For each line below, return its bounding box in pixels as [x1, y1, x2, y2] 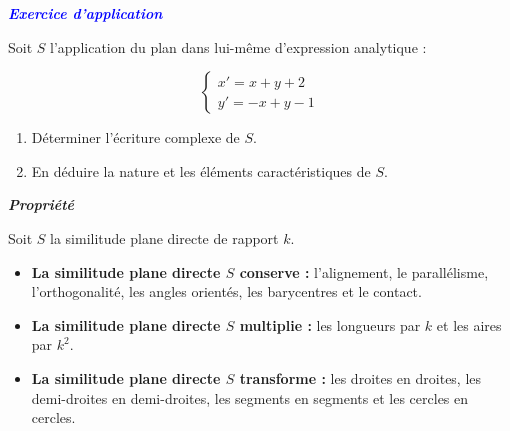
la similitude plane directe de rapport [50, 227, 279, 248]
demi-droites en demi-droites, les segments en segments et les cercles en [31, 387, 469, 408]
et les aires [436, 314, 502, 335]
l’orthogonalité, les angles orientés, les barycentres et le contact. [31, 281, 422, 302]
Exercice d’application [8, 3, 163, 23]
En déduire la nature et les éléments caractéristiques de [31, 160, 371, 181]
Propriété [8, 194, 75, 215]
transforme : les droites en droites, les [239, 367, 482, 388]
